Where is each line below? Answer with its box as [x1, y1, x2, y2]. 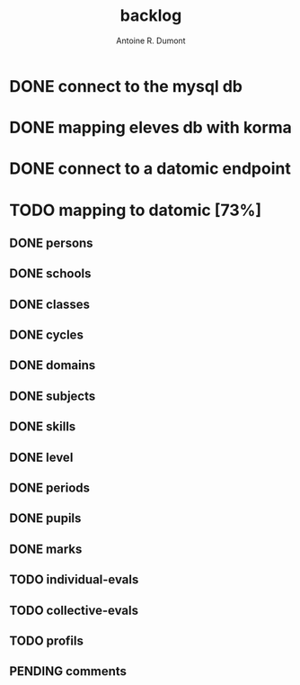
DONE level [9, 449, 74, 464]
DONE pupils [9, 510, 82, 527]
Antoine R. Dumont [116, 35, 186, 46]
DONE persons [9, 235, 93, 250]
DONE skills [9, 419, 76, 435]
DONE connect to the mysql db [9, 76, 243, 96]
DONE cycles [9, 328, 84, 343]
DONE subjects [9, 388, 96, 403]
